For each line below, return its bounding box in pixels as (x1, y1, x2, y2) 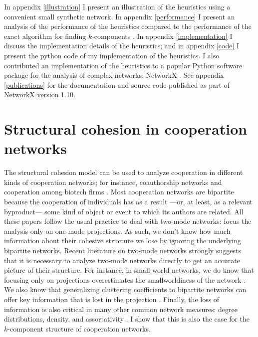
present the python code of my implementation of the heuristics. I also (4, 50, 220, 60)
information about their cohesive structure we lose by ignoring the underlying (4, 235, 241, 246)
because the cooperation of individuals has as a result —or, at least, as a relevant (4, 196, 253, 207)
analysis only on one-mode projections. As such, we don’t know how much (4, 225, 231, 236)
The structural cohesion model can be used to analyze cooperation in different (4, 167, 243, 177)
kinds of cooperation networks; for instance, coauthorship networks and (4, 176, 222, 187)
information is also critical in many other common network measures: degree (4, 304, 238, 314)
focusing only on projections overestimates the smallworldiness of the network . (4, 274, 246, 285)
